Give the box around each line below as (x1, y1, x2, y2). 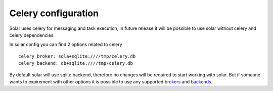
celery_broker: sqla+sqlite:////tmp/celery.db (18, 53, 136, 59)
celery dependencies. (9, 32, 55, 38)
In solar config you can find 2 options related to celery (9, 41, 122, 48)
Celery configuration (9, 8, 99, 19)
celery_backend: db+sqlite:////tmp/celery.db (18, 61, 133, 66)
